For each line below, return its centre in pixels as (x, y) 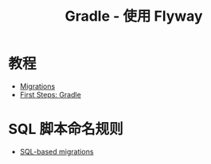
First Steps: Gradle (50, 94)
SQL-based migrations (57, 151)
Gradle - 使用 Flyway (134, 16)
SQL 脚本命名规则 (66, 130)
